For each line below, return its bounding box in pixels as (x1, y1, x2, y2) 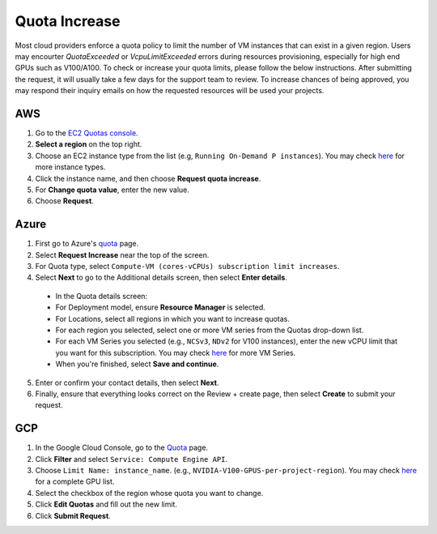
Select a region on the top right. (35, 139, 142, 149)
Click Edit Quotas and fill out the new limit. (35, 499, 178, 510)
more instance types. (35, 162, 106, 172)
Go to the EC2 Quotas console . (35, 128, 138, 138)
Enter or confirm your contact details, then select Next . (35, 378, 219, 387)
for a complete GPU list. (35, 476, 115, 486)
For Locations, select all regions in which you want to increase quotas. (55, 314, 291, 323)
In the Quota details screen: (55, 291, 148, 301)
